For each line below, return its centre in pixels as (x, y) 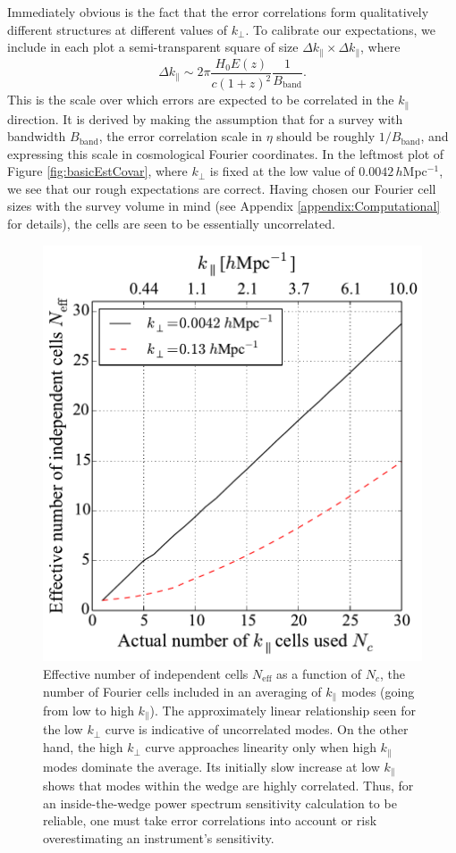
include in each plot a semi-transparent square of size (153, 47)
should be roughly (326, 136)
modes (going (378, 691)
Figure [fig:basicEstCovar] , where (97, 171)
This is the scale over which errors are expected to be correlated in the (201, 100)
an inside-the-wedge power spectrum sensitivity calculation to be (220, 803)
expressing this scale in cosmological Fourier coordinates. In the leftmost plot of (226, 153)
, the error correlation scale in (180, 136)
